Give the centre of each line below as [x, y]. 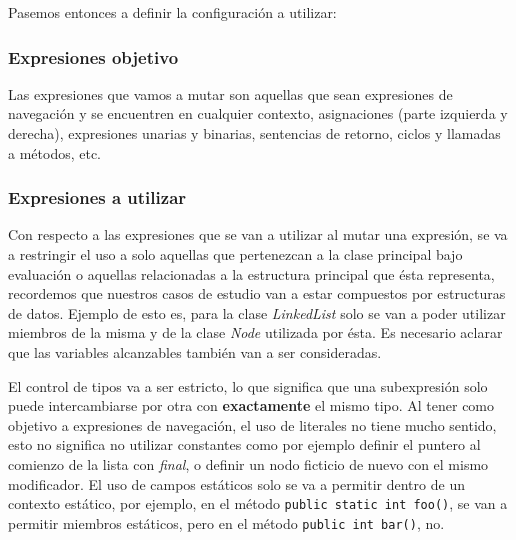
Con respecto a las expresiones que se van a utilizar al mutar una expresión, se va [258, 234]
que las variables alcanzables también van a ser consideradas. [195, 351]
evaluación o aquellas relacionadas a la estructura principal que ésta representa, [251, 273]
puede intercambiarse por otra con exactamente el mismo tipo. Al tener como [251, 405]
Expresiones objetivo [93, 56]
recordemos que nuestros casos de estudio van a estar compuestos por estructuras [257, 293]
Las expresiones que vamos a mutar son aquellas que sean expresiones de [230, 93]
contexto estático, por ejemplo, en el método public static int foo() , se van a [258, 503]
